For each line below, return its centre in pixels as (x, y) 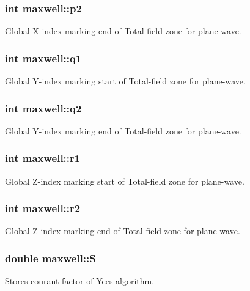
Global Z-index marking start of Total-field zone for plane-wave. (125, 181)
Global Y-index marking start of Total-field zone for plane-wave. (125, 81)
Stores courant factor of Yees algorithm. (80, 281)
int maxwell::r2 (43, 208)
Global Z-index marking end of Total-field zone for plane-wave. (123, 231)
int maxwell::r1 (43, 158)
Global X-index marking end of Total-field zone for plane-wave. (123, 31)
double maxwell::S (50, 258)
